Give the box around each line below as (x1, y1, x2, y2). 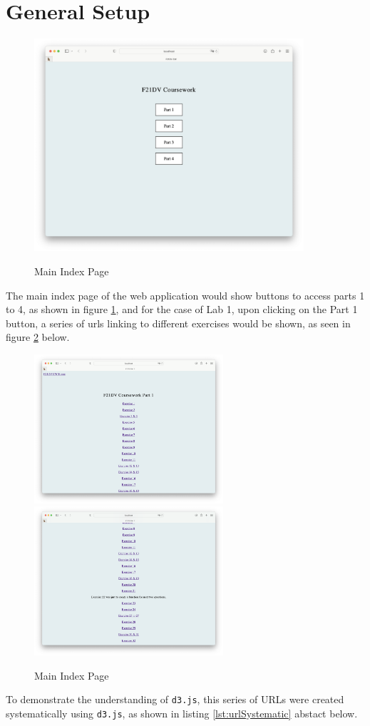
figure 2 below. (6, 329, 70, 344)
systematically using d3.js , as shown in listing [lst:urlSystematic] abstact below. (6, 705, 358, 720)
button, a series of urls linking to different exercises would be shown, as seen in (6, 315, 351, 330)
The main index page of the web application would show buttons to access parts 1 (6, 287, 365, 302)
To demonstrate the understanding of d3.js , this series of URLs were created (6, 692, 344, 707)
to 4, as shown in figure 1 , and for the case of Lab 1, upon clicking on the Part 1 (6, 302, 358, 317)
